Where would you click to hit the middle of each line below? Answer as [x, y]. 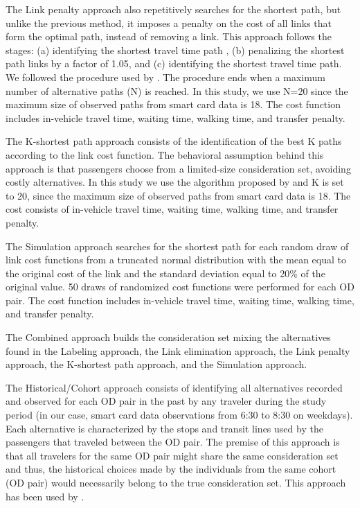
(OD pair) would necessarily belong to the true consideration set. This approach [176, 482]
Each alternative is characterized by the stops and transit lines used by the [164, 428]
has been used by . [45, 496]
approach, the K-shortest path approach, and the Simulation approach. [156, 364]
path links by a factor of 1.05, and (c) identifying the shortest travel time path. [174, 63]
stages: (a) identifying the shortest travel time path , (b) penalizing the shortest [175, 50]
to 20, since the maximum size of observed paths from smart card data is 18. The [178, 195]
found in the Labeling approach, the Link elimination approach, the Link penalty [178, 350]
